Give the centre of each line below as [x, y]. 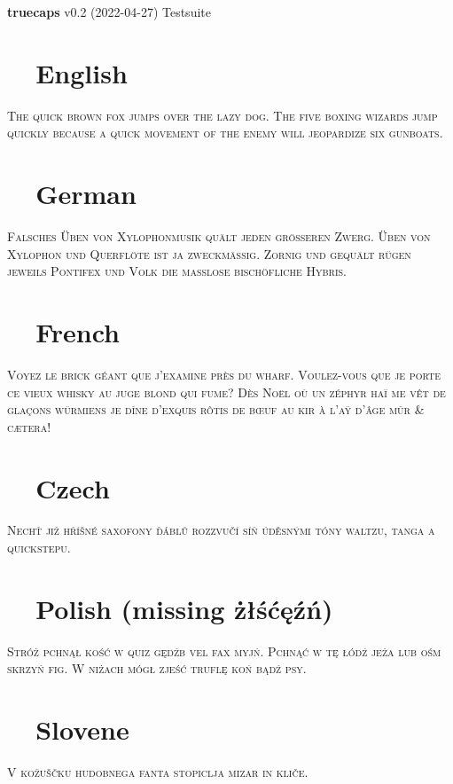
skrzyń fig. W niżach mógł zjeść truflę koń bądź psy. [157, 668]
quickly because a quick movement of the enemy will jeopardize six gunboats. [225, 133]
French [78, 332]
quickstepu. [39, 548]
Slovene [82, 729]
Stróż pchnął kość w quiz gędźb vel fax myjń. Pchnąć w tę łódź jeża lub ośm [224, 651]
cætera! [29, 426]
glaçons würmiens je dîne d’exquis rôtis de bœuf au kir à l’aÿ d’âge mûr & [216, 409]
